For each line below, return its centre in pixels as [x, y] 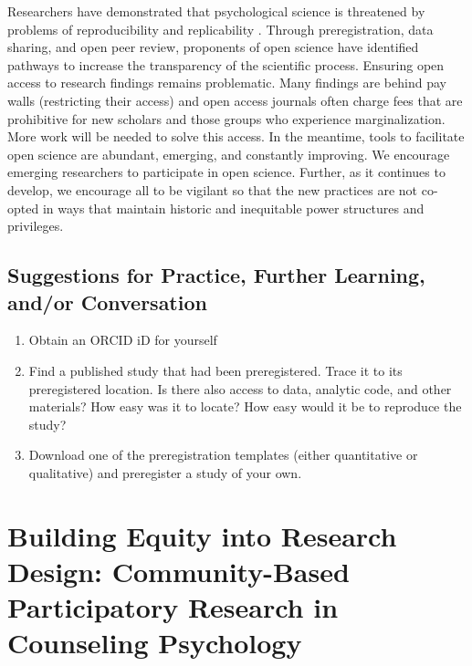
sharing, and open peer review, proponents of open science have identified [213, 47]
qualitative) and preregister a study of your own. [165, 472]
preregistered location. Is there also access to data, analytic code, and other [240, 388]
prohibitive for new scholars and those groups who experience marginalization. [226, 118]
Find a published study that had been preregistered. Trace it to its [215, 370]
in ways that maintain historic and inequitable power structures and [233, 208]
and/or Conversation [107, 302]
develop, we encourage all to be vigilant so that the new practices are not [213, 189]
